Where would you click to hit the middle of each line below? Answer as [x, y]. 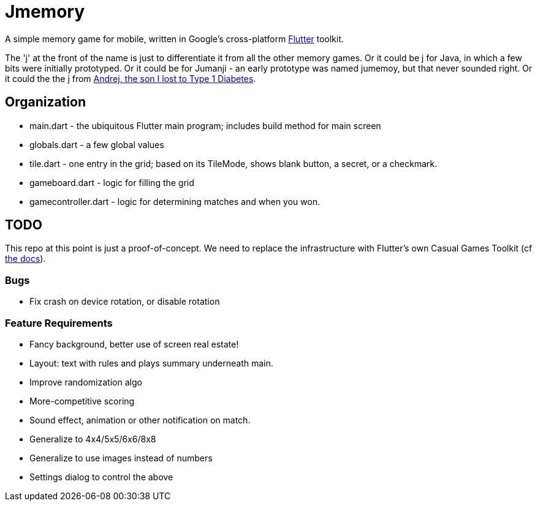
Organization [45, 102]
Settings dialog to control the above [101, 477]
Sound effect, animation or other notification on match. [140, 420]
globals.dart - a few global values [97, 144]
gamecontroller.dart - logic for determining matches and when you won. [175, 201]
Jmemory [45, 12]
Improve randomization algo [86, 382]
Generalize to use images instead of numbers [121, 458]
